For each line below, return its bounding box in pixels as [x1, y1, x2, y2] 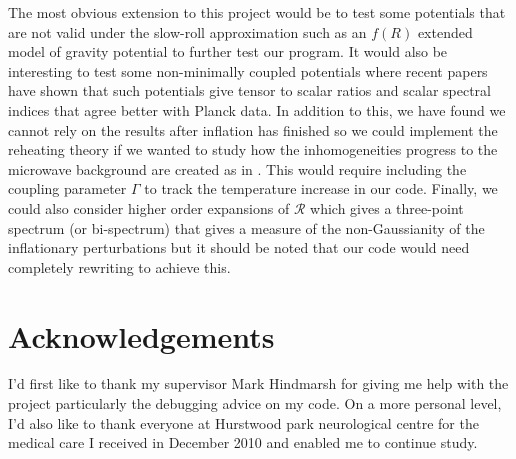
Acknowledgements [8, 315, 275, 356]
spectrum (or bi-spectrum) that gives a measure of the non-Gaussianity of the [8, 217, 485, 238]
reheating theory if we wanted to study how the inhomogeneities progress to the [8, 139, 498, 160]
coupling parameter [8, 178, 127, 199]
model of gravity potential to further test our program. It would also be [8, 41, 448, 62]
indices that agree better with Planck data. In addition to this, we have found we [8, 99, 506, 120]
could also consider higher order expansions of [8, 197, 290, 218]
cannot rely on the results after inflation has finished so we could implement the [8, 119, 498, 140]
